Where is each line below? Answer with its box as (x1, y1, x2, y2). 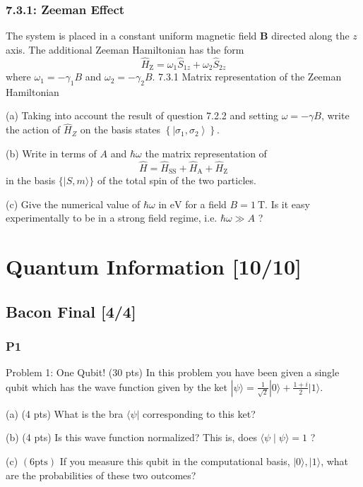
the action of (6, 122, 61, 137)
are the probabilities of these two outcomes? (6, 467, 196, 482)
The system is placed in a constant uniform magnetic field (6, 28, 257, 43)
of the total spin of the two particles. (97, 173, 256, 188)
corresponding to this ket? (143, 406, 256, 421)
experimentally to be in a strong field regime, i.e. (6, 210, 218, 225)
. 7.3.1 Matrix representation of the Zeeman (152, 69, 342, 84)
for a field (185, 196, 227, 211)
